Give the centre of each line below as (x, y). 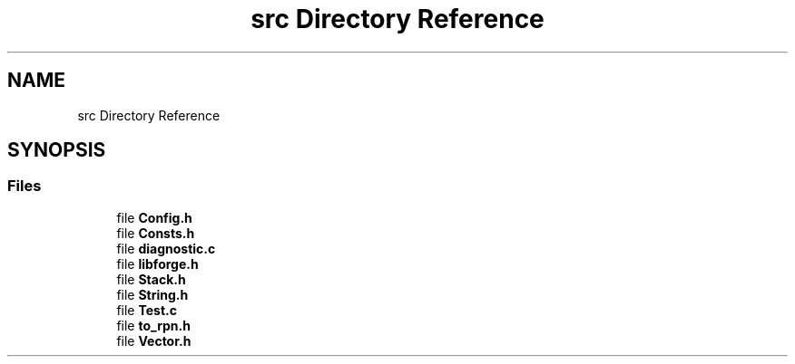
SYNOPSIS (57, 150)
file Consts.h (156, 233)
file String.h (152, 294)
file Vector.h (154, 340)
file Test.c (147, 310)
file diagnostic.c (166, 248)
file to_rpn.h (153, 325)
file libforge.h (157, 263)
